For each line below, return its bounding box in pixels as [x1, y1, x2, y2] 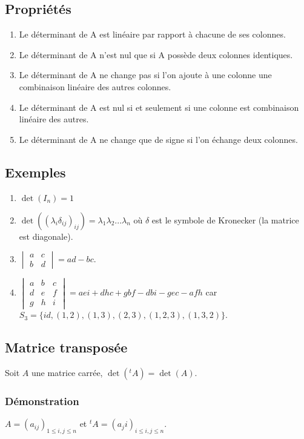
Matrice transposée [5, 338, 128, 357]
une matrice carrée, [31, 366, 103, 379]
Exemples [5, 162, 66, 181]
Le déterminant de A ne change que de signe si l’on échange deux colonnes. [19, 133, 298, 145]
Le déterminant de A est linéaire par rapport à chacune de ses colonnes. [19, 28, 286, 41]
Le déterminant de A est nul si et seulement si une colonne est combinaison [19, 101, 299, 113]
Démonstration [5, 394, 79, 409]
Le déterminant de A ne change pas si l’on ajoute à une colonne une [19, 68, 272, 81]
